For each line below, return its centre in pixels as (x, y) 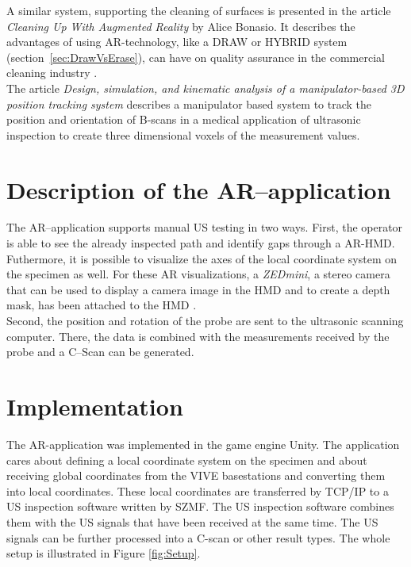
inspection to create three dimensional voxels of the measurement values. (183, 134)
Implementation (95, 406)
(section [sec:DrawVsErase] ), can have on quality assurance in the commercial (196, 57)
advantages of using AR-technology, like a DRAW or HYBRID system (177, 42)
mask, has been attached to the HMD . (102, 305)
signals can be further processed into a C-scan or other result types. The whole (198, 537)
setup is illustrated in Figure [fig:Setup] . (104, 553)
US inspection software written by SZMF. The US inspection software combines (200, 506)
